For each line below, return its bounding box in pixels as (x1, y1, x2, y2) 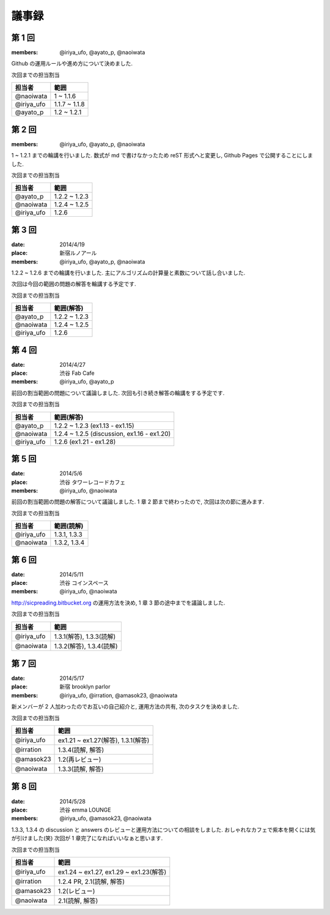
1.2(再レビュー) (58, 755, 101, 764)
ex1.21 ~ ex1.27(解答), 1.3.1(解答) (58, 736, 150, 745)
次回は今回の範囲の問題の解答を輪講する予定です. (11, 281, 137, 288)
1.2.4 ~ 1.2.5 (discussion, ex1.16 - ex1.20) (54, 429, 171, 438)
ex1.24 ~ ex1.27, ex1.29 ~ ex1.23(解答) (58, 867, 167, 876)
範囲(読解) (54, 522, 84, 530)
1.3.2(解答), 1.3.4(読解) (54, 642, 119, 650)
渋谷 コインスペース (59, 579, 109, 587)
